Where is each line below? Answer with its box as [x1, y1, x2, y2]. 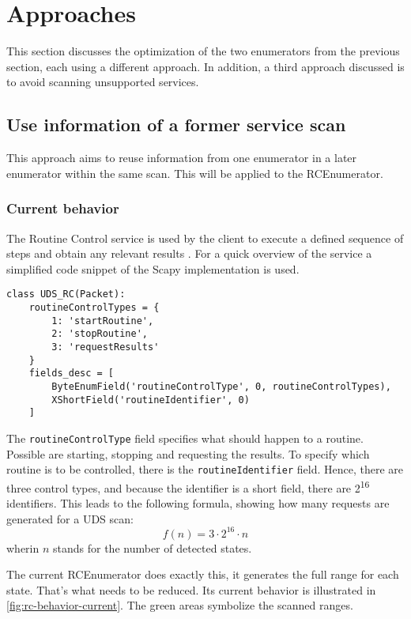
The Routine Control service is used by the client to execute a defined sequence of [6, 229, 404, 246]
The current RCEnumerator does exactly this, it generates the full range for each [6, 566, 399, 583]
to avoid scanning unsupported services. [6, 74, 199, 90]
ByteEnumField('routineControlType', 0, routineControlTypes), [51, 380, 391, 392]
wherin [6, 539, 40, 556]
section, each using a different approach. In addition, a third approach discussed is [6, 58, 405, 74]
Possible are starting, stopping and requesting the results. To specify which [6, 445, 370, 462]
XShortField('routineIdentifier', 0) [51, 394, 250, 406]
